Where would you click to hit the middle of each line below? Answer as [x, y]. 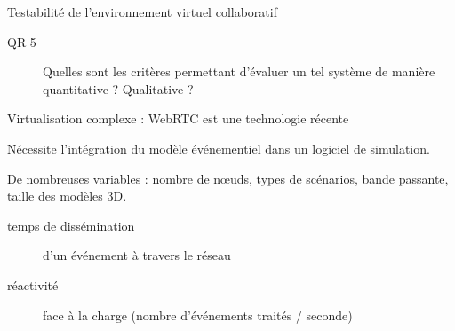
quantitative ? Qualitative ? [118, 88]
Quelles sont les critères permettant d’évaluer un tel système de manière [239, 71]
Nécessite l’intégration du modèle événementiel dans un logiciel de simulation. [219, 148]
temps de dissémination [71, 225]
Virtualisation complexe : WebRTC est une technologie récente [178, 118]
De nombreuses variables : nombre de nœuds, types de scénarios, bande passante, [228, 178]
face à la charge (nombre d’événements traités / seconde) [198, 315]
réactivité [33, 284]
